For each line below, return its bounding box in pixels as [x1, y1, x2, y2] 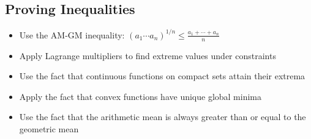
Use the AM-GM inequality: [19, 28, 125, 41]
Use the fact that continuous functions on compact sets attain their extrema [19, 69, 305, 82]
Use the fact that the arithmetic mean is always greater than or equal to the [19, 110, 306, 123]
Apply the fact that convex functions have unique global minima [19, 90, 262, 102]
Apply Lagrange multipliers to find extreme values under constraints [19, 49, 276, 62]
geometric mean [19, 122, 79, 135]
